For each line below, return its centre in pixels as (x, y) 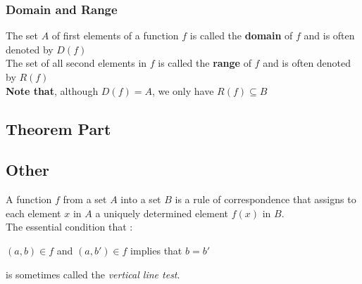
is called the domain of (241, 35)
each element (33, 213)
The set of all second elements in (76, 63)
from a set (85, 199)
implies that (156, 250)
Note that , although (52, 90)
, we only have (183, 90)
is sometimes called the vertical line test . (93, 274)
